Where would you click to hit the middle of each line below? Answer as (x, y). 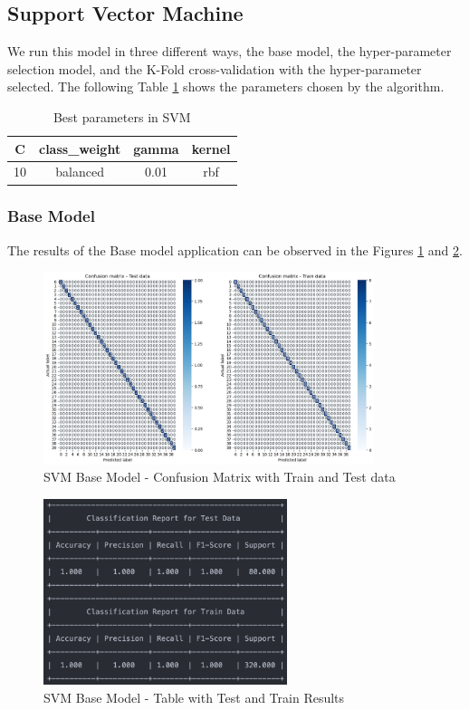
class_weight (80, 148)
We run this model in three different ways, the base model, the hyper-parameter (230, 51)
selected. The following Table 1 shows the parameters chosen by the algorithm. (226, 86)
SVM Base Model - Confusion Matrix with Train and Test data (220, 477)
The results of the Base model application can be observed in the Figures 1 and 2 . (235, 249)
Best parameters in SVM (122, 116)
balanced (80, 172)
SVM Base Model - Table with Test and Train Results (194, 697)
